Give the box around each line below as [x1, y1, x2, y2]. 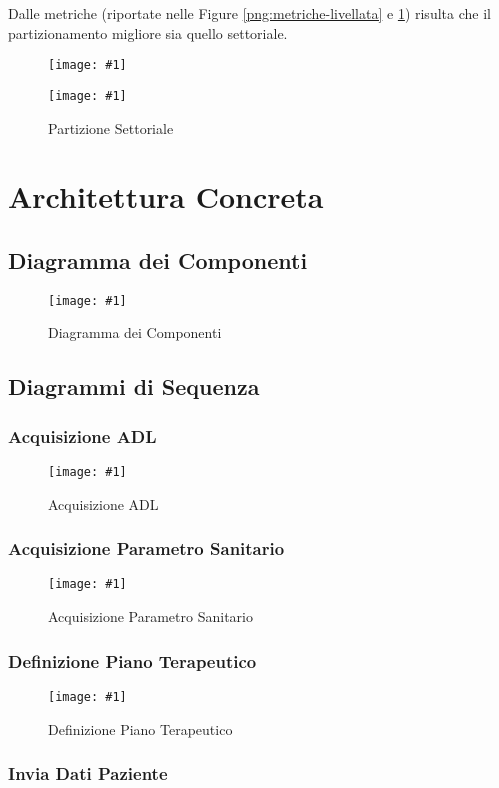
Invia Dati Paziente [8, 761, 168, 786]
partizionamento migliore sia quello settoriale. [8, 22, 288, 43]
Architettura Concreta [8, 176, 324, 217]
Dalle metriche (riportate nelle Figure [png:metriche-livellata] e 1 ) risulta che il [8, 3, 491, 23]
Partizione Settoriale [48, 117, 174, 138]
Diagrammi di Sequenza [8, 371, 260, 402]
